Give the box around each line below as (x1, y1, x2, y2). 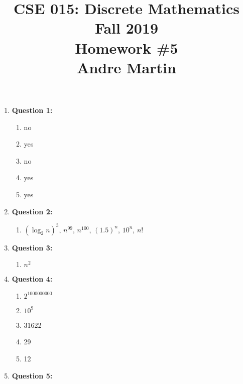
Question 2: (12, 206, 53, 216)
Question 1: (12, 104, 53, 115)
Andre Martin (77, 57, 176, 77)
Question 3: (12, 242, 53, 252)
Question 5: (12, 370, 53, 380)
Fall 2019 (94, 18, 159, 38)
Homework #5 (75, 37, 178, 58)
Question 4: (12, 274, 53, 284)
